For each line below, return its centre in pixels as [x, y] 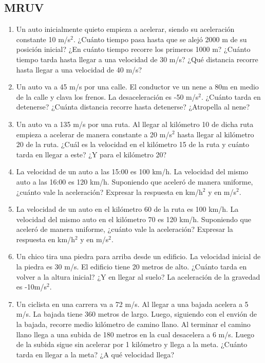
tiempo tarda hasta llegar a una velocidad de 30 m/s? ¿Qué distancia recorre [137, 59]
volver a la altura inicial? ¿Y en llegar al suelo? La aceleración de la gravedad [138, 276]
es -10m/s [32, 287]
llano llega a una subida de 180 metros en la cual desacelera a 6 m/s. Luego [135, 334]
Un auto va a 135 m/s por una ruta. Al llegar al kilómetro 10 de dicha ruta [135, 124]
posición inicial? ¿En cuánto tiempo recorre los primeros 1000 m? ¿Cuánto [133, 49]
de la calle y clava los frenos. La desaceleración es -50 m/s [107, 96]
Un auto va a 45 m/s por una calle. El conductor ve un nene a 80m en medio [137, 87]
